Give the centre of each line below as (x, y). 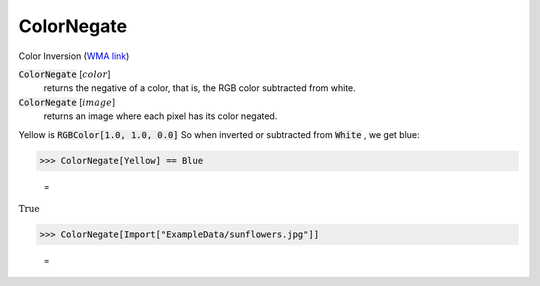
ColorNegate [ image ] (67, 102)
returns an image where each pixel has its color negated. (160, 116)
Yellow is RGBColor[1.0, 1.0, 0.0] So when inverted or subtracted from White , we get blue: (219, 134)
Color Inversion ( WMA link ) (74, 56)
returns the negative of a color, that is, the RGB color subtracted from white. (200, 88)
